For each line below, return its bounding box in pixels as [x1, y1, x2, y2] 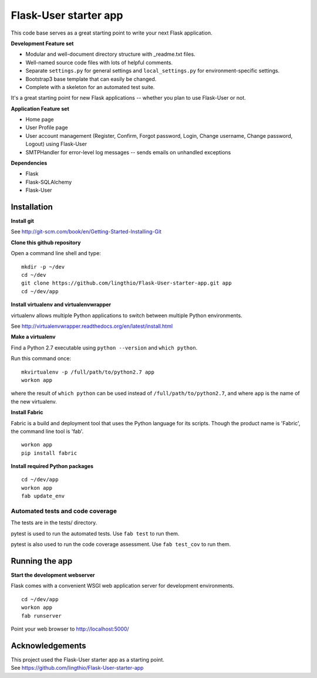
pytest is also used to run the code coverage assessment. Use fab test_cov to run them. [11, 541, 231, 548]
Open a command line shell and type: [11, 250, 101, 257]
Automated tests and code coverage [11, 507, 117, 516]
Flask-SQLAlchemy [25, 178, 72, 185]
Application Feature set [11, 105, 70, 112]
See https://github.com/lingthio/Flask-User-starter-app [11, 665, 144, 672]
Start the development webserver [11, 572, 95, 579]
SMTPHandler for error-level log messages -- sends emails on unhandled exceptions [25, 148, 231, 155]
